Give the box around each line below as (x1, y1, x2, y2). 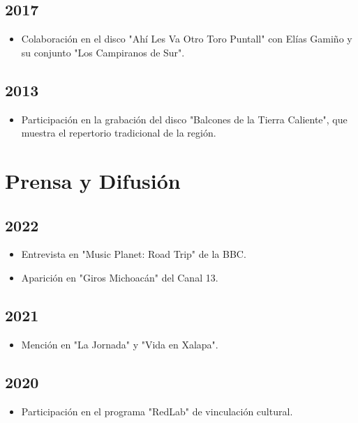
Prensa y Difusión (5, 166, 181, 194)
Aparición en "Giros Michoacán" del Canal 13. (21, 270, 218, 284)
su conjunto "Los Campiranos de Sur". (21, 45, 185, 59)
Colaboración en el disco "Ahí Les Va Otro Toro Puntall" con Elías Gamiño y (21, 31, 352, 46)
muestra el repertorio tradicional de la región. (21, 125, 216, 140)
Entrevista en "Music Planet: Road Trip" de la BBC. (21, 247, 246, 261)
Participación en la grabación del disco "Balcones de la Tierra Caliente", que (21, 111, 348, 126)
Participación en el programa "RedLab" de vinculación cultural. (21, 403, 293, 418)
